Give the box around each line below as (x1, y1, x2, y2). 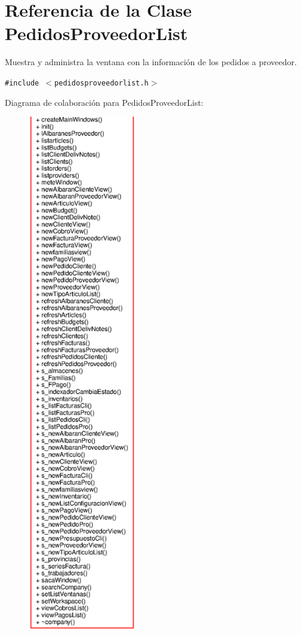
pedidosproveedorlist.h (54, 78, 149, 87)
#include (5, 78, 39, 87)
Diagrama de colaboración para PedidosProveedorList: (5, 96, 204, 108)
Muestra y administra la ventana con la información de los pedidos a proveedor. (5, 56, 297, 68)
